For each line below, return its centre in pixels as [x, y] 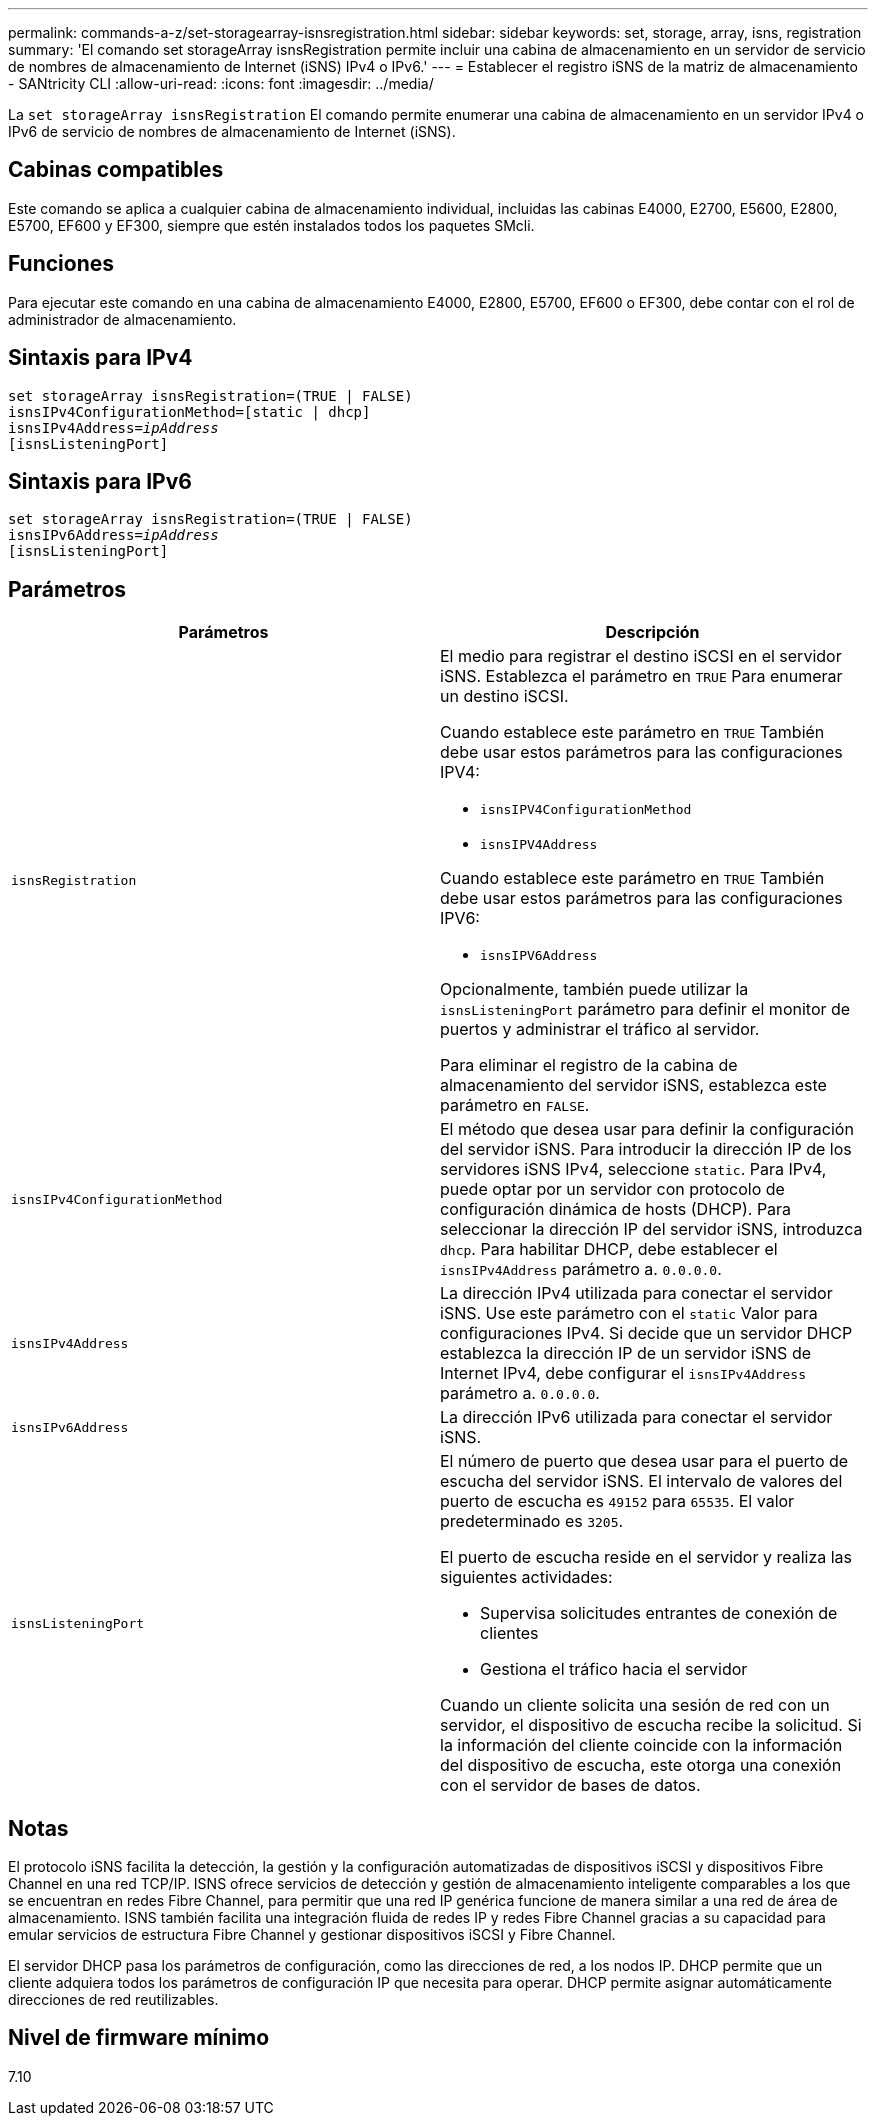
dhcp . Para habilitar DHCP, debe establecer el [609, 1249]
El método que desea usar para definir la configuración [647, 1129]
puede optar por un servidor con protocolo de [612, 1189]
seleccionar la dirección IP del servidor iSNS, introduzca [651, 1229]
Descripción [652, 632]
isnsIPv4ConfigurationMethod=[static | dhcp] [189, 411]
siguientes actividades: [526, 1577]
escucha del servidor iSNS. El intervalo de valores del [641, 1481]
